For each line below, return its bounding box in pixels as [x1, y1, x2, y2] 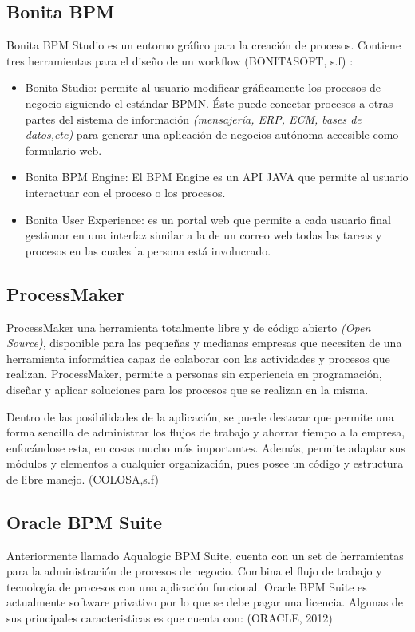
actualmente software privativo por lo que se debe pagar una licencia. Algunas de [6, 594, 403, 610]
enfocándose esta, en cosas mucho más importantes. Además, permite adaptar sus [6, 439, 405, 456]
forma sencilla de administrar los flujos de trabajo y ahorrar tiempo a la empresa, [6, 424, 405, 440]
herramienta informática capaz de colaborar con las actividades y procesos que [6, 350, 390, 366]
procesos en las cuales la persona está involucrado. [25, 242, 271, 259]
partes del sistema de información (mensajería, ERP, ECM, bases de [25, 110, 362, 127]
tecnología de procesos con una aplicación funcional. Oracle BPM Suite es [6, 578, 367, 594]
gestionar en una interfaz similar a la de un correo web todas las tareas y [25, 227, 382, 243]
